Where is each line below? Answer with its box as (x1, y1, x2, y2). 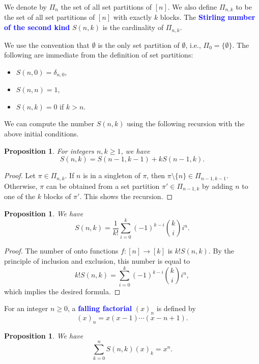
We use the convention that (4, 39, 90, 50)
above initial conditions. (4, 128, 79, 138)
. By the (208, 245, 234, 256)
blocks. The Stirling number (160, 12, 255, 22)
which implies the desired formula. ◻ (4, 286, 121, 296)
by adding (202, 180, 233, 191)
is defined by (156, 303, 196, 314)
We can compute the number (4, 118, 94, 129)
